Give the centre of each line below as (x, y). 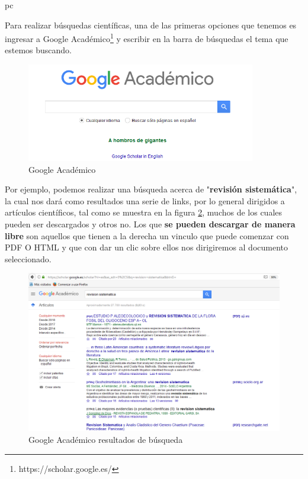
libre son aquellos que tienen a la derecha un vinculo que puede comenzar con (147, 235)
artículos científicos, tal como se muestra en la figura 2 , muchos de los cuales (144, 212)
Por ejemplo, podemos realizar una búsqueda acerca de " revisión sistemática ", (151, 189)
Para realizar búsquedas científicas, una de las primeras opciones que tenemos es (151, 25)
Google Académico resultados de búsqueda (106, 440)
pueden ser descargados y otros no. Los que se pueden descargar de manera (150, 224)
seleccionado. (28, 258)
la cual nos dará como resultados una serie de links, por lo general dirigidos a (145, 200)
